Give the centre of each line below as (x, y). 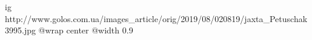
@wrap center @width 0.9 (86, 30)
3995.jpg (20, 30)
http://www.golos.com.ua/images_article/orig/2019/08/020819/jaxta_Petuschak (156, 18)
